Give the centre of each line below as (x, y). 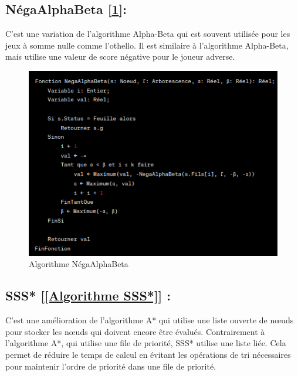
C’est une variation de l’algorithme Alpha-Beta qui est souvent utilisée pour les (148, 34)
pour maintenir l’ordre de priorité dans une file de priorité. (111, 366)
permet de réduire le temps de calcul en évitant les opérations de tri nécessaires (148, 355)
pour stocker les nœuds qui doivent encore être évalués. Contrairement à (135, 331)
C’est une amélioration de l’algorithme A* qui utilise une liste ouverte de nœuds (150, 320)
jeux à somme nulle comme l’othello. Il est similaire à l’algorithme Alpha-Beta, (147, 45)
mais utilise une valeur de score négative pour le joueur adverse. (120, 57)
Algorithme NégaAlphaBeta (79, 264)
